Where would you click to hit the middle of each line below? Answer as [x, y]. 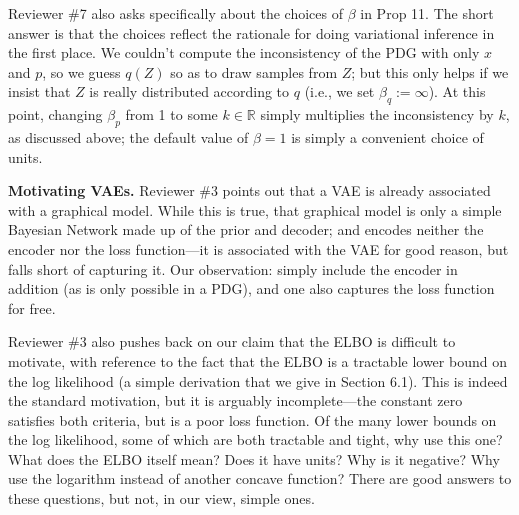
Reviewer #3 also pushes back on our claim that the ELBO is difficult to [232, 341]
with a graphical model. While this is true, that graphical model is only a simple [255, 209]
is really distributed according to [189, 91]
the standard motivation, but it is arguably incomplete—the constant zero [235, 400]
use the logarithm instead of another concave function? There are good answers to [260, 478]
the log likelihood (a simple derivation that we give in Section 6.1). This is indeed [258, 380]
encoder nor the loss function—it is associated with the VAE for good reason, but [258, 248]
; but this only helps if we [430, 71]
